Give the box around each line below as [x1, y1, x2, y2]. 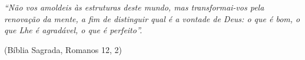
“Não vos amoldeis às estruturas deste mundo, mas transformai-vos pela [4, 1, 264, 13]
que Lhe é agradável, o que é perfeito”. [4, 24, 142, 36]
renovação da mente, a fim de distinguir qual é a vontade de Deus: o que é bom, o [4, 12, 300, 24]
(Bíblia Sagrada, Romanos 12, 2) [4, 43, 122, 55]
